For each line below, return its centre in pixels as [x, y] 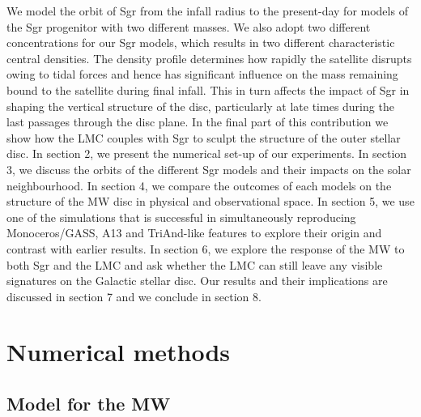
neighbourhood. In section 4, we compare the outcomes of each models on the [199, 185]
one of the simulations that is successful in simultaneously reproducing [181, 217]
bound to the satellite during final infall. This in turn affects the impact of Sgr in [208, 89]
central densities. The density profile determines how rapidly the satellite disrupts [209, 58]
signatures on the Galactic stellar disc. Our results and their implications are [197, 281]
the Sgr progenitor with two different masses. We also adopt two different [189, 26]
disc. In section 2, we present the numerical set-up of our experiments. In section [207, 153]
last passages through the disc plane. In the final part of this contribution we [198, 122]
